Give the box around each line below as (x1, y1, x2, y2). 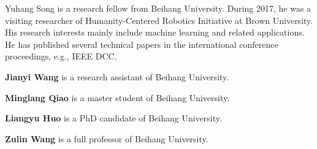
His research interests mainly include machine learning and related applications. (5, 26, 305, 39)
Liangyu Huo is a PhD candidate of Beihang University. (5, 112, 222, 124)
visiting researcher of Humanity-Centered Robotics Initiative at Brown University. (5, 13, 313, 26)
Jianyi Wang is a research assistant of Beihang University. (5, 70, 229, 83)
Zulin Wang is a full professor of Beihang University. (5, 132, 208, 145)
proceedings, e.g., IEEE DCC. (5, 50, 117, 63)
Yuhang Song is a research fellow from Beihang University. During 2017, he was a (5, 2, 311, 14)
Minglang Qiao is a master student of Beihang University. (5, 91, 230, 104)
